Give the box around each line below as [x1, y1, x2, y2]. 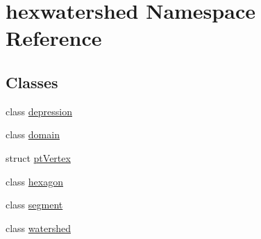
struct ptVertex [6, 150, 71, 165]
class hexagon [6, 174, 63, 188]
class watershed [6, 220, 71, 235]
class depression [6, 104, 73, 118]
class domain [6, 127, 60, 142]
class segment [6, 197, 63, 212]
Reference [6, 24, 102, 52]
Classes [6, 71, 58, 92]
